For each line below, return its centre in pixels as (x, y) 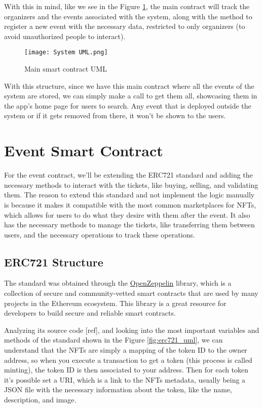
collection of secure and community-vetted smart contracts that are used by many (131, 293)
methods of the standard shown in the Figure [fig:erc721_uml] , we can (114, 340)
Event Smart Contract (84, 150)
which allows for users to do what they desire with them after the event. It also (127, 214)
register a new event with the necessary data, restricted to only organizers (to (125, 26)
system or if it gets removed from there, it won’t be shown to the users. (115, 115)
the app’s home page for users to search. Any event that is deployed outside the (128, 105)
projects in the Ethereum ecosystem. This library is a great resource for (115, 303)
